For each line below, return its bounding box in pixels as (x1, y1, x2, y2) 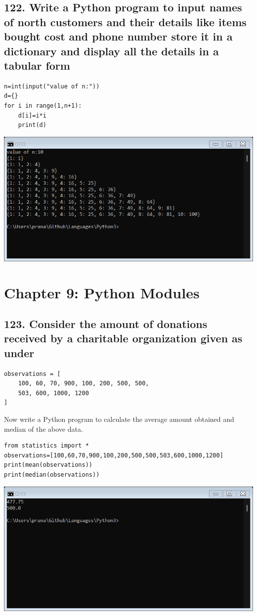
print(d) (18, 122, 46, 129)
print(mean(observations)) (4, 461, 92, 469)
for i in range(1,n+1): (4, 102, 82, 109)
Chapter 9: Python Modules (4, 282, 200, 302)
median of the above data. (4, 423, 83, 434)
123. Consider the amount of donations (4, 316, 208, 331)
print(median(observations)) (4, 471, 100, 479)
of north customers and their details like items (4, 14, 247, 29)
